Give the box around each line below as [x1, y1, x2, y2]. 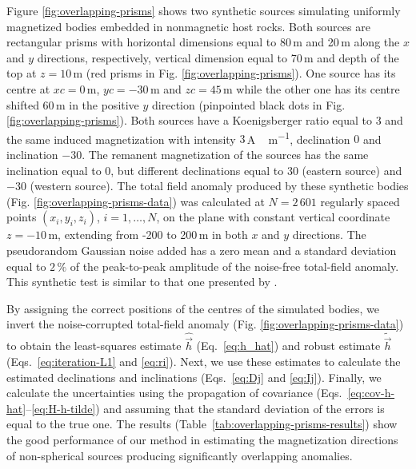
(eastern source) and [302, 161, 402, 178]
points [6, 209, 37, 225]
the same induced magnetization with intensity [6, 130, 236, 147]
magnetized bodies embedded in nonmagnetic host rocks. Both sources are [6, 18, 370, 34]
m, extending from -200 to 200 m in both [48, 226, 248, 243]
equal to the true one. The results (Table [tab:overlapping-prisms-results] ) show [6, 415, 398, 432]
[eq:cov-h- [347, 384, 395, 401]
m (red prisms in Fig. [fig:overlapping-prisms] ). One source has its [73, 65, 396, 81]
